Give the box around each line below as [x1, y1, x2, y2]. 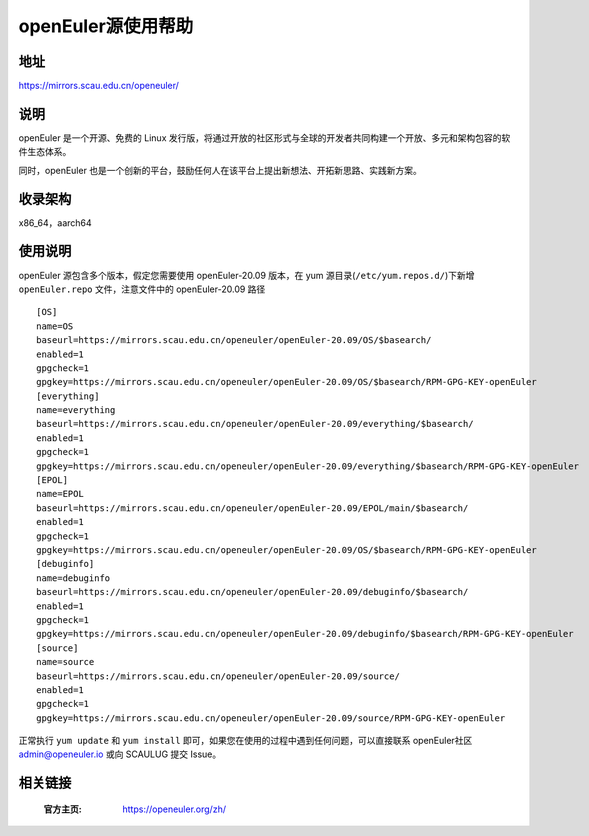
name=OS [36, 320, 74, 332]
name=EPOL [36, 488, 84, 500]
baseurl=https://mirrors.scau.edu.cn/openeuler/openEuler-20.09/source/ [36, 670, 400, 682]
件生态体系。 [18, 146, 72, 158]
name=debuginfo [36, 572, 111, 584]
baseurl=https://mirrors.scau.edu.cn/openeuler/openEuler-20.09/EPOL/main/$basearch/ [36, 502, 469, 514]
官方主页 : [43, 803, 82, 815]
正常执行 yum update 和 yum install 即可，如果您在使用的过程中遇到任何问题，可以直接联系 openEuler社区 [18, 735, 473, 747]
